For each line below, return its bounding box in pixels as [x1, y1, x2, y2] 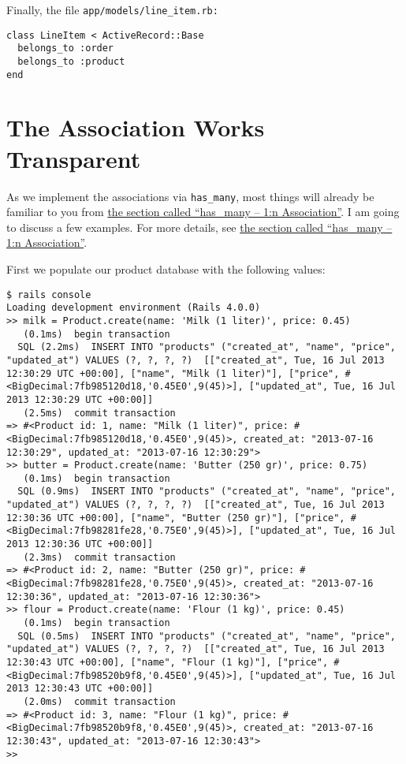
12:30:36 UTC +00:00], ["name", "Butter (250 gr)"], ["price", [6, 512, 345, 524]
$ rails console [6, 289, 91, 300]
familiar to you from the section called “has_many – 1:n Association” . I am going [6, 203, 400, 220]
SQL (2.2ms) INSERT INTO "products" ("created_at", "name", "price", [17, 341, 396, 353]
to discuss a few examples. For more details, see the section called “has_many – [6, 218, 393, 235]
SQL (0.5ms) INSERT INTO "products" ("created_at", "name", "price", [17, 630, 396, 642]
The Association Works [6, 111, 265, 143]
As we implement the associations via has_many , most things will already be [6, 188, 374, 204]
